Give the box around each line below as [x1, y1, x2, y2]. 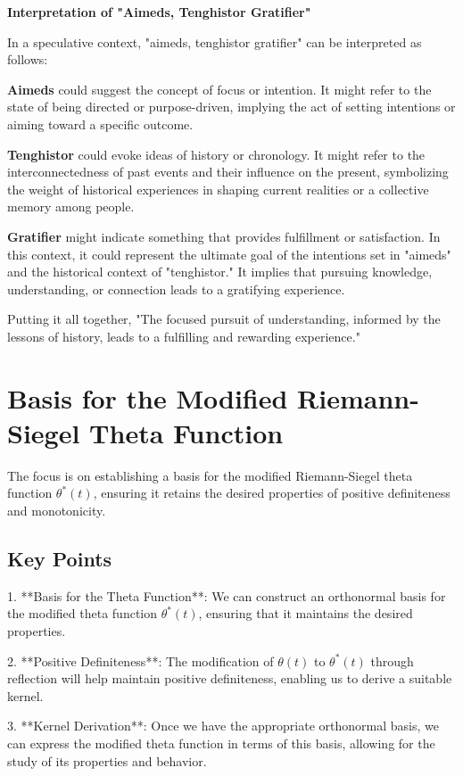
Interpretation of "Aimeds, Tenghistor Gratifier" [7, 3, 311, 21]
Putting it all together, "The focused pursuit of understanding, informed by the [7, 310, 441, 328]
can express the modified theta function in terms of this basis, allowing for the [7, 733, 435, 752]
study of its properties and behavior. [7, 751, 207, 770]
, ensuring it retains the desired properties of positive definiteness [93, 483, 451, 502]
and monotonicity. [7, 501, 106, 519]
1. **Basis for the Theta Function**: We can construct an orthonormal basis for [7, 586, 446, 605]
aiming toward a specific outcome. [7, 114, 194, 133]
